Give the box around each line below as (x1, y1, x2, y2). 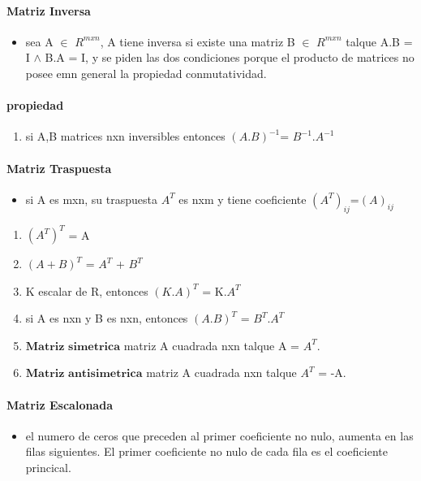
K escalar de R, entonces (25, 282, 148, 299)
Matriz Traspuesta (6, 159, 112, 176)
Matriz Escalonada (6, 396, 113, 413)
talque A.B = (346, 32, 413, 50)
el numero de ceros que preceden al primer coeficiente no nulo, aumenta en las (25, 427, 414, 444)
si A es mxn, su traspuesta (25, 190, 157, 207)
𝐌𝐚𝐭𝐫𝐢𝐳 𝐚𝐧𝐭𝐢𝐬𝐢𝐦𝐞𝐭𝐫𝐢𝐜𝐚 (25, 368, 143, 380)
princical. (25, 459, 71, 476)
